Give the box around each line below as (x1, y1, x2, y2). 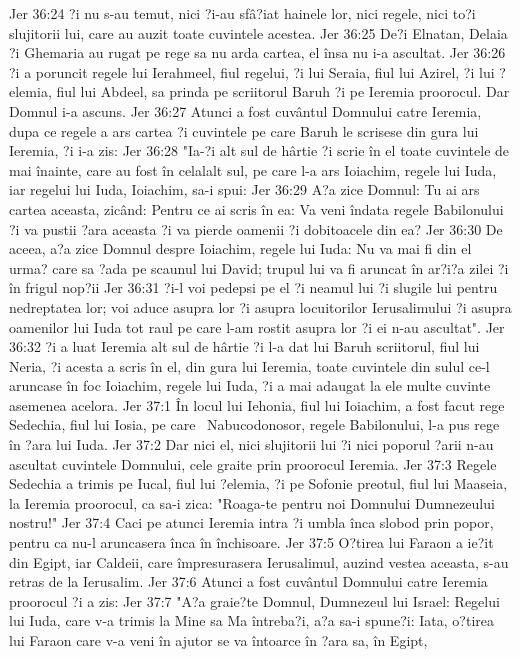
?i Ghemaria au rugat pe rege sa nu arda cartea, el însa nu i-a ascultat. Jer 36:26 (9, 42, 506, 63)
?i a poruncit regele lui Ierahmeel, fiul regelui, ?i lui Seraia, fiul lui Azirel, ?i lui (9, 61, 495, 82)
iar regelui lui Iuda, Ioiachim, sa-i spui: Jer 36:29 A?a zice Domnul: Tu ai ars (9, 179, 480, 200)
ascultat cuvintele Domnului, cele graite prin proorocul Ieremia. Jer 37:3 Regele (9, 453, 497, 474)
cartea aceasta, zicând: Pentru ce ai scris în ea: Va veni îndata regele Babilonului (9, 198, 504, 219)
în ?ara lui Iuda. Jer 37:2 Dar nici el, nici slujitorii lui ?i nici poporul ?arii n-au (9, 434, 494, 455)
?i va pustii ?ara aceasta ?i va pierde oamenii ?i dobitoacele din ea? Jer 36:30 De (9, 218, 503, 239)
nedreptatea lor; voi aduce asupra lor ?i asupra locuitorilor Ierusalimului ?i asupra (9, 296, 512, 317)
